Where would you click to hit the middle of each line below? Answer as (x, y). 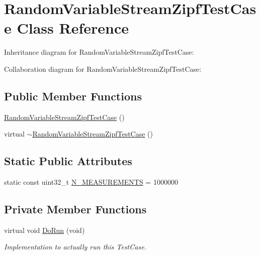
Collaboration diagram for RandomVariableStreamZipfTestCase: (103, 69)
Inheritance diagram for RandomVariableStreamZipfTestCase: (99, 52)
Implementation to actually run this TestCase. (75, 247)
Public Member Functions (73, 96)
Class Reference (73, 28)
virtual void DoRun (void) (45, 230)
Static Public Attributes (68, 161)
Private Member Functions (75, 209)
